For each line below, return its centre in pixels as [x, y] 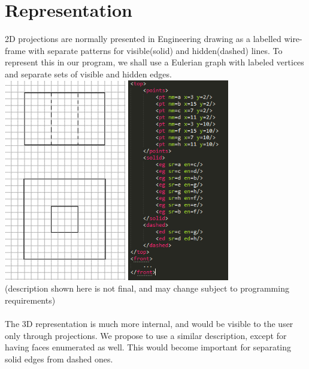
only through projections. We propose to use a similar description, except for [146, 335]
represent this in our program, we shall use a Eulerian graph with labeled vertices [154, 62]
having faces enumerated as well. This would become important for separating [148, 347]
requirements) [30, 300]
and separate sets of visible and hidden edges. [88, 73]
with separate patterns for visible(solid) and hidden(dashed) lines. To [155, 50]
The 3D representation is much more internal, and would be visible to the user [149, 324]
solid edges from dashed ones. [59, 358]
